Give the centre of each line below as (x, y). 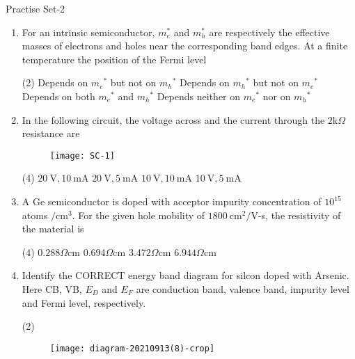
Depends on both (58, 96)
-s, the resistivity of (299, 215)
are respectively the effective (269, 32)
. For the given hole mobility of (139, 215)
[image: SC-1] (82, 155)
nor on (277, 96)
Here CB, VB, (52, 288)
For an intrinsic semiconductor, (88, 32)
